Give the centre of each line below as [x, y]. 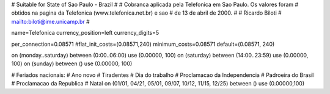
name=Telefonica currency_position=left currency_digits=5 [85, 33]
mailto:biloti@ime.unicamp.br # [50, 21]
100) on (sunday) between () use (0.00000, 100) [72, 63]
